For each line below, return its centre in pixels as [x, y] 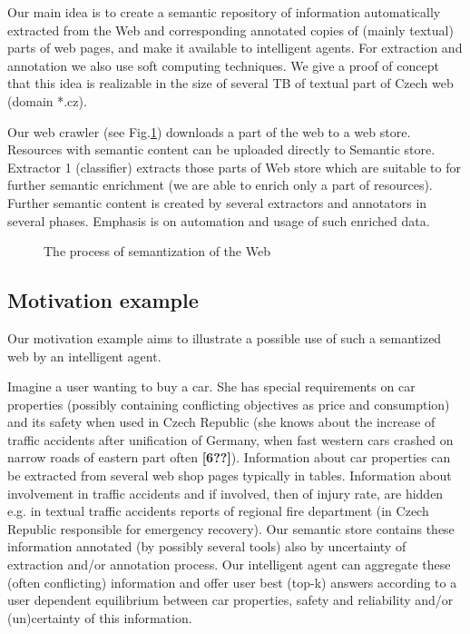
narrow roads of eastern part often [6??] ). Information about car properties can [229, 457]
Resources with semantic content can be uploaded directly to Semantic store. [221, 149]
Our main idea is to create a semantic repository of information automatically [224, 12]
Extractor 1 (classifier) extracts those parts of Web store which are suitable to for [234, 167]
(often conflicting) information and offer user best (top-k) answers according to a [232, 582]
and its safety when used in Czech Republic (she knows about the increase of [221, 422]
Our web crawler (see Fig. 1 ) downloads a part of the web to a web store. [209, 131]
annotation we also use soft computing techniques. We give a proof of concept [223, 65]
